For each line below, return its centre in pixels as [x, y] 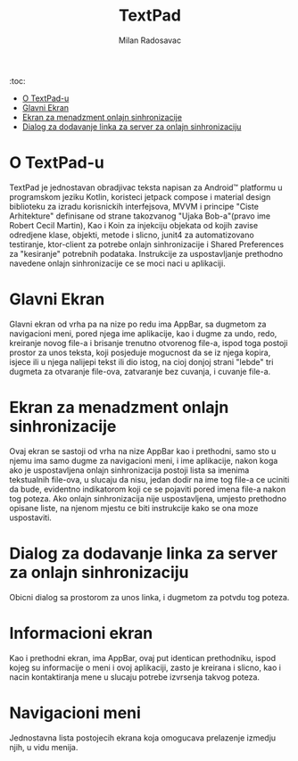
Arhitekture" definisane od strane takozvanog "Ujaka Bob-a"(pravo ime [140, 216]
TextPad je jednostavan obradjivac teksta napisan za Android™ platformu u [146, 187]
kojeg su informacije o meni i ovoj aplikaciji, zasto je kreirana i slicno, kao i [145, 667]
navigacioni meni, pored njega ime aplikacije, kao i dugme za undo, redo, [143, 333]
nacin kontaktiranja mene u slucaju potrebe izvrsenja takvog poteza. [135, 677]
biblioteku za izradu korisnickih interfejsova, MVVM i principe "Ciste [134, 206]
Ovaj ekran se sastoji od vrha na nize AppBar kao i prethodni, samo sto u [143, 451]
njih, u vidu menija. [44, 747]
